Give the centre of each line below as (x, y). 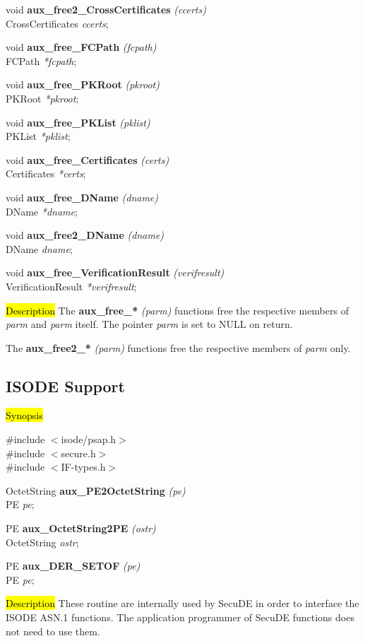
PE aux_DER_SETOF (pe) (73, 566)
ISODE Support (65, 386)
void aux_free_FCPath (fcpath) (81, 47)
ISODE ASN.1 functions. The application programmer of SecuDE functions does (180, 617)
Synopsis (24, 415)
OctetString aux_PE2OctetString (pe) (96, 490)
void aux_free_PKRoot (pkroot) (83, 84)
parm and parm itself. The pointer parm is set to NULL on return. (149, 324)
